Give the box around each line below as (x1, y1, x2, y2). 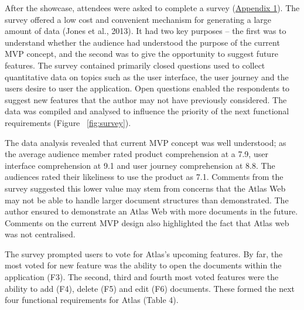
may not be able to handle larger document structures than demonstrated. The (5, 193, 289, 206)
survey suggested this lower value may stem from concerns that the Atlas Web (5, 182, 286, 194)
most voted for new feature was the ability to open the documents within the (5, 259, 282, 271)
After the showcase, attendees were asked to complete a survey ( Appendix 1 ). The (5, 2, 300, 13)
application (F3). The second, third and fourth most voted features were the (5, 271, 279, 283)
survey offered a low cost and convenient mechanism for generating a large (5, 13, 271, 25)
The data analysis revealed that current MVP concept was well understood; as (5, 136, 286, 148)
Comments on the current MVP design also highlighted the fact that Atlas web (5, 216, 289, 229)
